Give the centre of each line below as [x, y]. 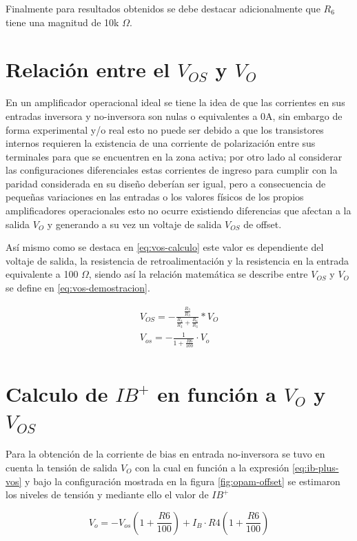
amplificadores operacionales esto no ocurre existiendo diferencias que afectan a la [178, 211]
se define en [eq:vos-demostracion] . [78, 288]
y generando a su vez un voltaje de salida [134, 224]
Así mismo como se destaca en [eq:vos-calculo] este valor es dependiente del [165, 247]
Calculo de [57, 394]
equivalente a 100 [42, 274]
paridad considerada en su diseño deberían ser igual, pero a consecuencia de [166, 183]
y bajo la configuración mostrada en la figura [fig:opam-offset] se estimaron [183, 481]
